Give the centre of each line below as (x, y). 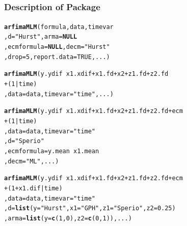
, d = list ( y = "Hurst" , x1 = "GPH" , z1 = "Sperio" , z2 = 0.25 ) (90, 208)
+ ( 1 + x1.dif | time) (33, 188)
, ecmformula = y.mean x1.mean (52, 151)
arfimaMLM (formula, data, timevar (59, 27)
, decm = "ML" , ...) (32, 161)
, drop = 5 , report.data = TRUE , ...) (57, 57)
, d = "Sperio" (24, 141)
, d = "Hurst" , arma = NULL (41, 37)
